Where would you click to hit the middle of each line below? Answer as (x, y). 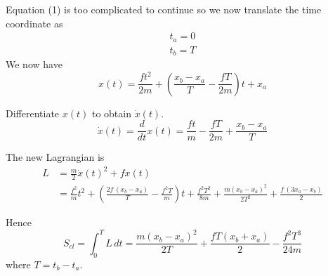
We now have (34, 64)
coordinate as (34, 23)
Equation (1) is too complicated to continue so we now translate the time (164, 9)
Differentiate (33, 113)
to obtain (111, 113)
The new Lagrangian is (55, 157)
